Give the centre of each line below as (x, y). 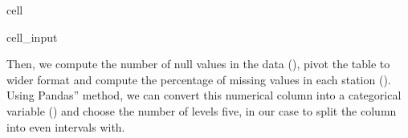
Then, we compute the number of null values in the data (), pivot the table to (198, 64)
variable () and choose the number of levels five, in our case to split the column (202, 110)
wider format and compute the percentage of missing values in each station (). (199, 79)
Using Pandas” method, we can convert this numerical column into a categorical (204, 95)
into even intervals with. (66, 126)
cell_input (32, 37)
